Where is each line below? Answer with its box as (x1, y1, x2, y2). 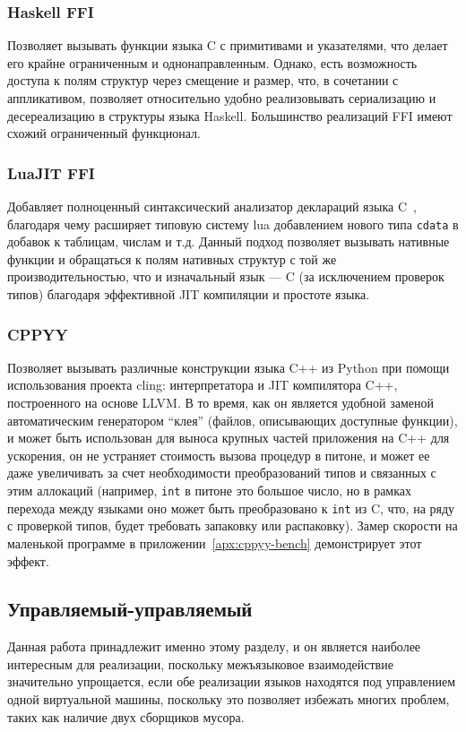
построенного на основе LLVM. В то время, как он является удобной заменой (7, 393, 435, 412)
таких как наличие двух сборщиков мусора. (7, 707, 245, 726)
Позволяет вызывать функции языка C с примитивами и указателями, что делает (7, 36, 448, 55)
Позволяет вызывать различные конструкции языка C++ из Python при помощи (7, 357, 450, 376)
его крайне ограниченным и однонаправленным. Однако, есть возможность (7, 53, 418, 72)
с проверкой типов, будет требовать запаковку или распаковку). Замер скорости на (7, 516, 458, 535)
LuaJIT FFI (7, 161, 95, 184)
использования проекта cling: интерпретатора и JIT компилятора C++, (7, 375, 398, 394)
